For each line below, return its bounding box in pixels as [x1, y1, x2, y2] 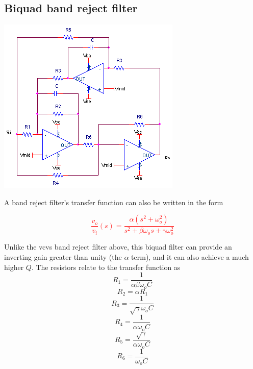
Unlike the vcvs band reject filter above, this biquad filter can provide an [4, 241, 232, 252]
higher [4, 261, 24, 272]
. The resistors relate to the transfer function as [31, 261, 181, 272]
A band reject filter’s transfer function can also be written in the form [4, 196, 223, 207]
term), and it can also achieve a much [131, 252, 249, 262]
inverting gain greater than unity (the [4, 252, 122, 262]
